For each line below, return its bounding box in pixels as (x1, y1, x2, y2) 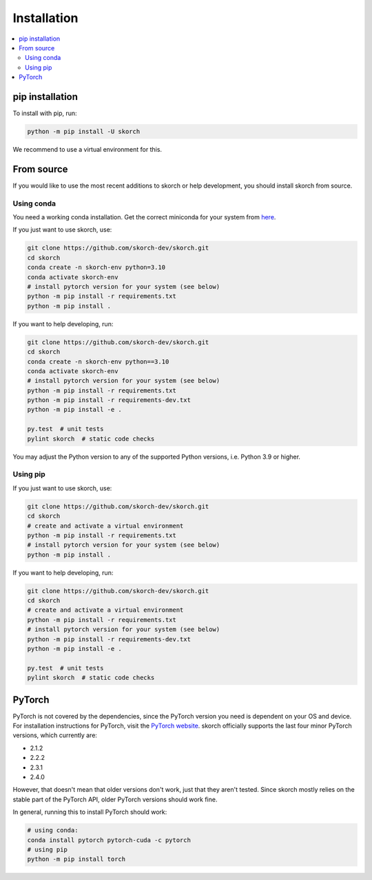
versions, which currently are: (12, 731, 98, 739)
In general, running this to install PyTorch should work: (12, 808, 167, 817)
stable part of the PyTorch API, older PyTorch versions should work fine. (12, 795, 218, 803)
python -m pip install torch (27, 855, 126, 863)
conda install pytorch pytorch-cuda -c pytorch (27, 836, 191, 844)
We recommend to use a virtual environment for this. (12, 145, 162, 153)
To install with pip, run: (12, 109, 77, 117)
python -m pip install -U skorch (27, 128, 141, 135)
